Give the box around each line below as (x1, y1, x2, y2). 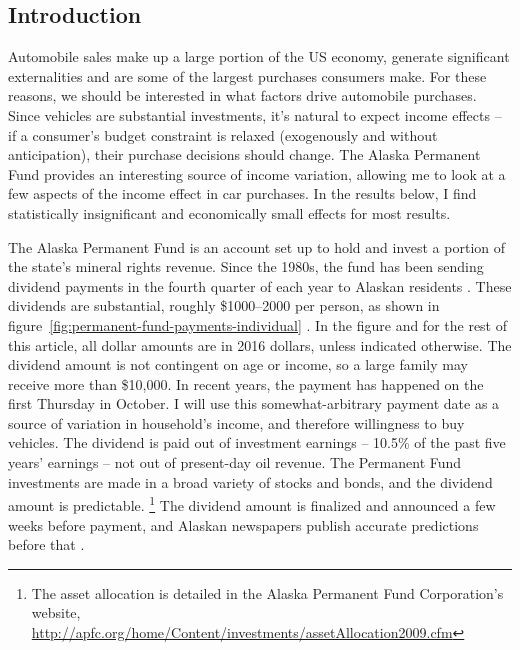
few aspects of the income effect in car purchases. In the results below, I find (8, 183, 477, 204)
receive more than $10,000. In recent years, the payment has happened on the (8, 373, 484, 394)
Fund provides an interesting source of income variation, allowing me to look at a (8, 163, 506, 184)
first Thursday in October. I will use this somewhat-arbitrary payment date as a (8, 393, 500, 414)
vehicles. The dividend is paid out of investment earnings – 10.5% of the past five (8, 432, 506, 453)
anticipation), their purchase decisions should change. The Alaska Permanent (8, 144, 481, 165)
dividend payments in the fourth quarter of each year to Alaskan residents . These (8, 275, 512, 296)
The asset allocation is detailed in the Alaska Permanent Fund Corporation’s (31, 582, 504, 603)
